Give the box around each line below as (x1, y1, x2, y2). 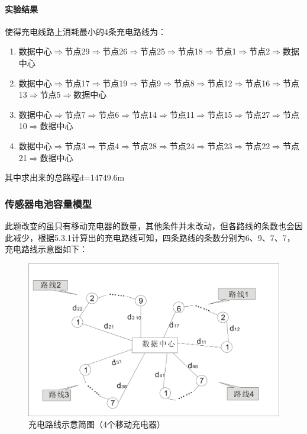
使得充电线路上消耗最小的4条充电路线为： (5, 25, 166, 37)
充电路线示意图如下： (5, 243, 88, 255)
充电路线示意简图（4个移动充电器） (28, 418, 165, 430)
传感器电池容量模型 (5, 196, 92, 211)
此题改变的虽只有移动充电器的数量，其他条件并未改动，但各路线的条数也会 (5, 219, 295, 232)
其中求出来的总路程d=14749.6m (5, 171, 125, 184)
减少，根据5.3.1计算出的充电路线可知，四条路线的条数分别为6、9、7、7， (12, 231, 295, 243)
